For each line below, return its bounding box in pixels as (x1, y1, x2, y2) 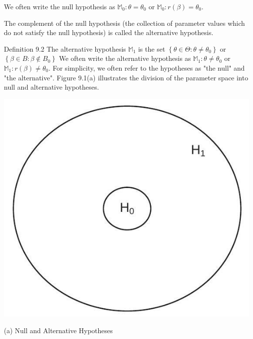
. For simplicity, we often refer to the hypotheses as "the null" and (48, 62, 245, 73)
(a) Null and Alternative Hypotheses (4, 325, 113, 336)
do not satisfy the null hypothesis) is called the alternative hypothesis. (4, 27, 214, 38)
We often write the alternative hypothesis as (59, 53, 191, 63)
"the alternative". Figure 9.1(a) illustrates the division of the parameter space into (4, 72, 248, 82)
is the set (138, 43, 165, 54)
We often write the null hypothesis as (4, 1, 115, 11)
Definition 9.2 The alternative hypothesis (4, 43, 126, 54)
